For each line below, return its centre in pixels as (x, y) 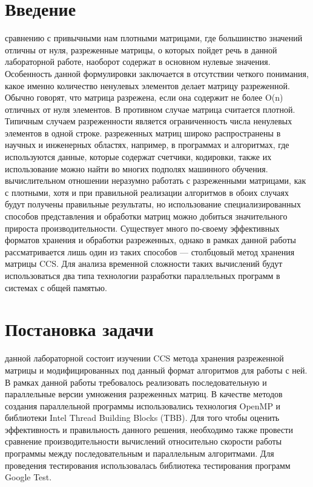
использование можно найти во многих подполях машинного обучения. (137, 168)
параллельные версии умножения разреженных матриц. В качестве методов (144, 394)
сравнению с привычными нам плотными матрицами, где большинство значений (154, 38)
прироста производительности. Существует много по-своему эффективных (142, 228)
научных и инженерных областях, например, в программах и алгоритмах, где (147, 145)
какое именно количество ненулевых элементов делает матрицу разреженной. (147, 85)
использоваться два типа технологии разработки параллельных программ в (143, 275)
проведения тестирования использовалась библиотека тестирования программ (148, 465)
